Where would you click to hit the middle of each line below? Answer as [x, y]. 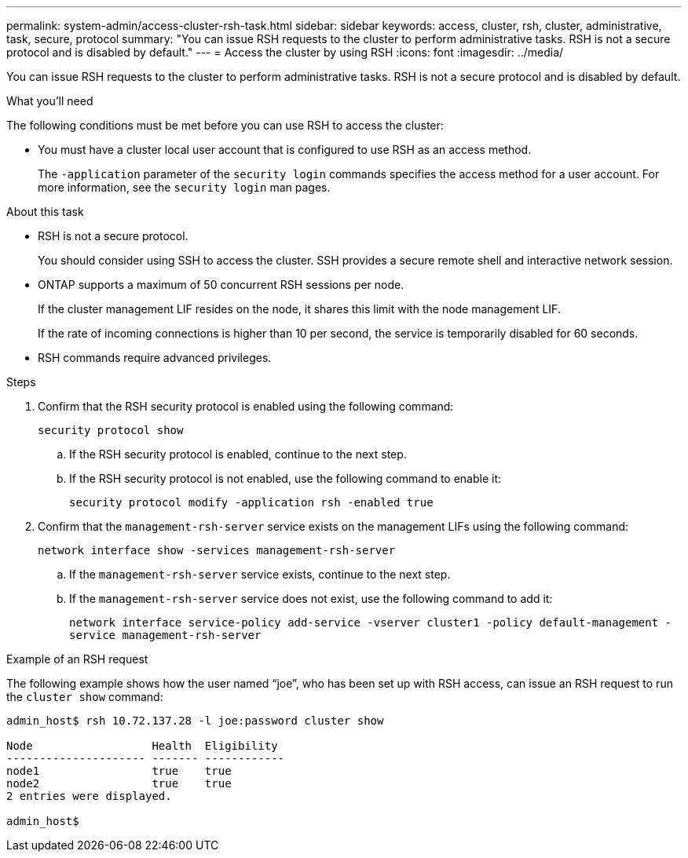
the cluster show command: [85, 697]
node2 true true [119, 783]
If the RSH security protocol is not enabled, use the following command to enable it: [285, 478]
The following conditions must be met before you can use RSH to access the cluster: [225, 125]
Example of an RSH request [77, 659]
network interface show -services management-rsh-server [217, 550]
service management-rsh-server [165, 635]
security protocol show [111, 430]
